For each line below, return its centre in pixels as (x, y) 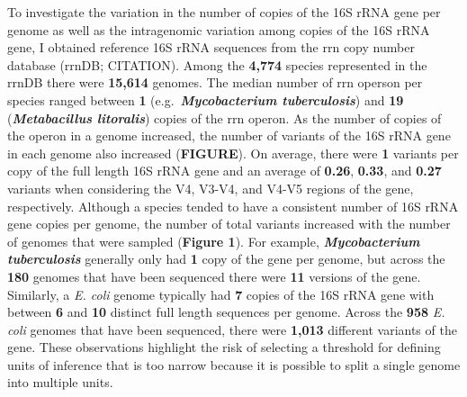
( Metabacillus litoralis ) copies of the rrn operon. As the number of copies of (225, 117)
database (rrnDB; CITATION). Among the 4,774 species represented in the (217, 64)
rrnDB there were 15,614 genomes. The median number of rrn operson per (215, 82)
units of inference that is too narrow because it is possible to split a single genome (234, 364)
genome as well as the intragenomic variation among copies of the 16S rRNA (219, 29)
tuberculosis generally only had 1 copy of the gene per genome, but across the (226, 259)
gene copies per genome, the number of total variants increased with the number (229, 224)
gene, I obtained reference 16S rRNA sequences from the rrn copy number (211, 47)
